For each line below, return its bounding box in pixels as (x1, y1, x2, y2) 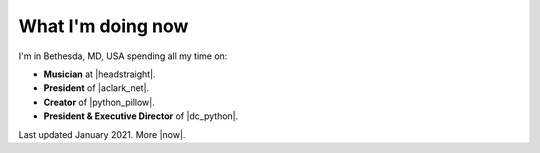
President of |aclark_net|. (43, 82, 150, 94)
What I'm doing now (18, 15, 189, 37)
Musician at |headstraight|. (43, 68, 156, 80)
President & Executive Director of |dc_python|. (43, 110, 239, 122)
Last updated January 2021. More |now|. (18, 128, 186, 140)
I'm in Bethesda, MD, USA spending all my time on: (18, 50, 228, 62)
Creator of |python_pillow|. (43, 96, 155, 108)
